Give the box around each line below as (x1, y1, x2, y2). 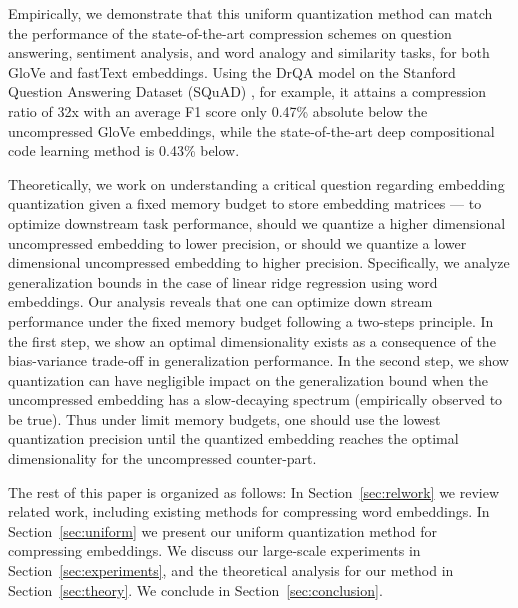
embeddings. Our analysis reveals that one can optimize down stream (8, 291, 433, 312)
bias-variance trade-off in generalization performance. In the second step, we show (8, 350, 509, 371)
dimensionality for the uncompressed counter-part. (8, 448, 317, 469)
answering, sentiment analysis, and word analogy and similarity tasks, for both (8, 42, 490, 63)
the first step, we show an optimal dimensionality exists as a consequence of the (8, 330, 496, 351)
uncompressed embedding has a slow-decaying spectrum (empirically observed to (8, 389, 503, 410)
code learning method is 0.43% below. (8, 140, 240, 161)
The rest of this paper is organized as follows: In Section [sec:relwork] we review (8, 481, 500, 502)
